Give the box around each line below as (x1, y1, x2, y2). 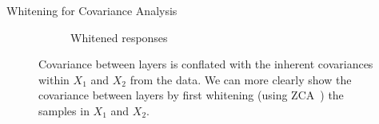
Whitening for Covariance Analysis (6, 2, 178, 18)
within (38, 71, 70, 87)
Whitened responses (70, 29, 168, 45)
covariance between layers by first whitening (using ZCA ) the (38, 87, 344, 103)
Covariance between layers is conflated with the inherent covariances (38, 56, 373, 72)
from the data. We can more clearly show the (130, 71, 352, 87)
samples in (38, 102, 90, 118)
